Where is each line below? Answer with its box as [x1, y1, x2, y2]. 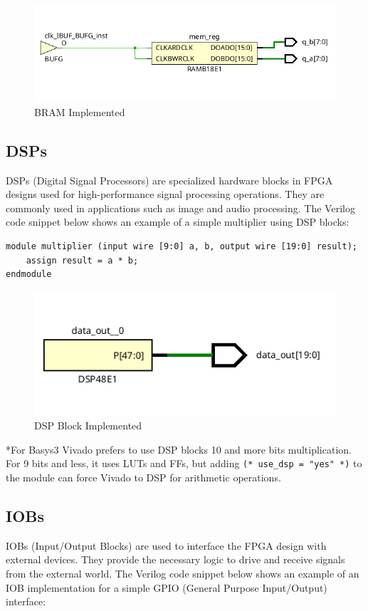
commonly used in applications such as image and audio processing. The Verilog [6, 200, 355, 215]
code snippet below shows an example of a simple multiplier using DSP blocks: [6, 214, 349, 229]
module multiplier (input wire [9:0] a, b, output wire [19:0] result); [6, 241, 357, 252]
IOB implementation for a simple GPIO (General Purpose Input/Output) [6, 580, 327, 595]
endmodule [6, 269, 52, 280]
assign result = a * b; [26, 255, 139, 266]
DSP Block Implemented [34, 418, 142, 433]
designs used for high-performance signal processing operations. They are [6, 187, 325, 202]
